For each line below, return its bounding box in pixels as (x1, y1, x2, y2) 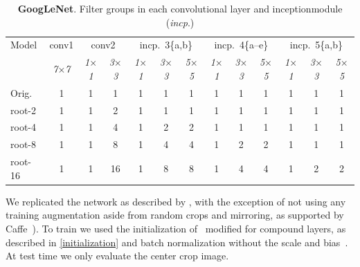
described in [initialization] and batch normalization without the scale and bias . (6, 234, 348, 249)
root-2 (10, 102, 36, 117)
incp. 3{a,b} (139, 37, 192, 52)
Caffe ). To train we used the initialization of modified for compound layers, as (6, 221, 346, 235)
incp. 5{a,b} (289, 37, 343, 52)
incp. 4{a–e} (214, 37, 269, 52)
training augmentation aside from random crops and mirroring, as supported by (6, 208, 344, 222)
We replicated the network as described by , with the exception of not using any (6, 194, 346, 208)
